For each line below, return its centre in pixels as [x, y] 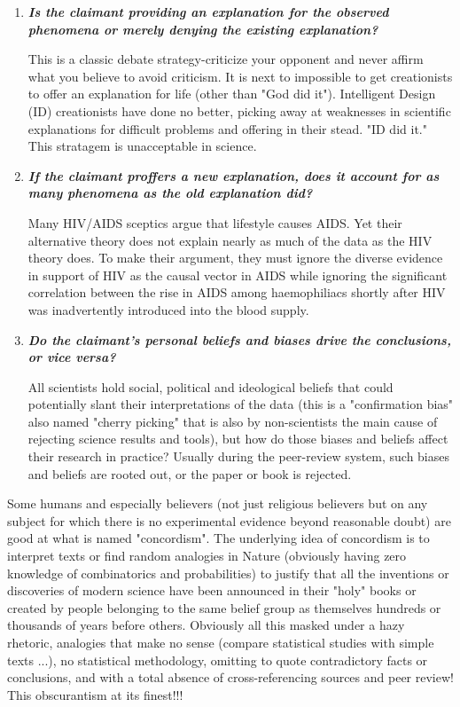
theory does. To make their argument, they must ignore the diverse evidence [235, 258]
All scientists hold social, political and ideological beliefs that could [211, 386]
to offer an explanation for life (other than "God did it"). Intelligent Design [232, 94]
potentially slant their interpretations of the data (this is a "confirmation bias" [241, 404]
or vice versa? [72, 357]
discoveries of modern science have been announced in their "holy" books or [212, 590]
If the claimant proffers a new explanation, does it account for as [234, 175]
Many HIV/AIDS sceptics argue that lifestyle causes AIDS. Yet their [215, 222]
